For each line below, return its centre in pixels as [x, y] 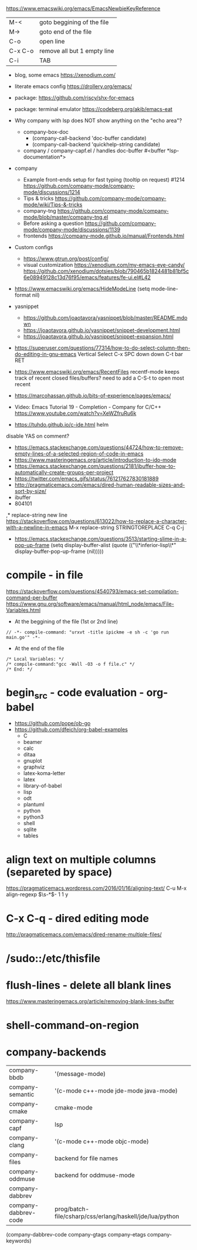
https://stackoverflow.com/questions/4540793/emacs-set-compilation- [92, 591]
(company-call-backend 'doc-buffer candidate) [89, 138]
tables [31, 836]
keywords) [19, 1241]
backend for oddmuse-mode [95, 1175]
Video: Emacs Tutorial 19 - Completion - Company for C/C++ [88, 407]
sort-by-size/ [30, 491]
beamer [33, 742]
